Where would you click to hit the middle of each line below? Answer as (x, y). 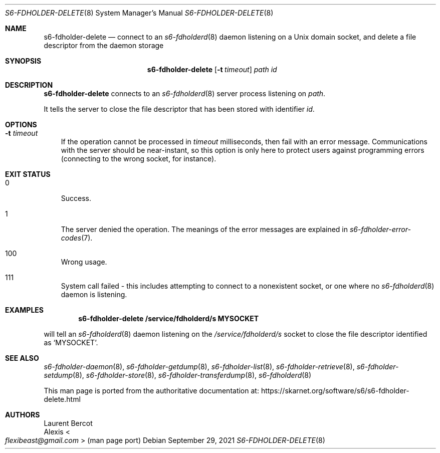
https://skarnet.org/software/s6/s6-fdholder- (335, 391)
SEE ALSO (22, 358)
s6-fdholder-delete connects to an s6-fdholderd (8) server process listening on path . (185, 93)
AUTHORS (23, 415)
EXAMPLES (24, 310)
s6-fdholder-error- (380, 229)
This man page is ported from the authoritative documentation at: (151, 391)
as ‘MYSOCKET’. (71, 343)
